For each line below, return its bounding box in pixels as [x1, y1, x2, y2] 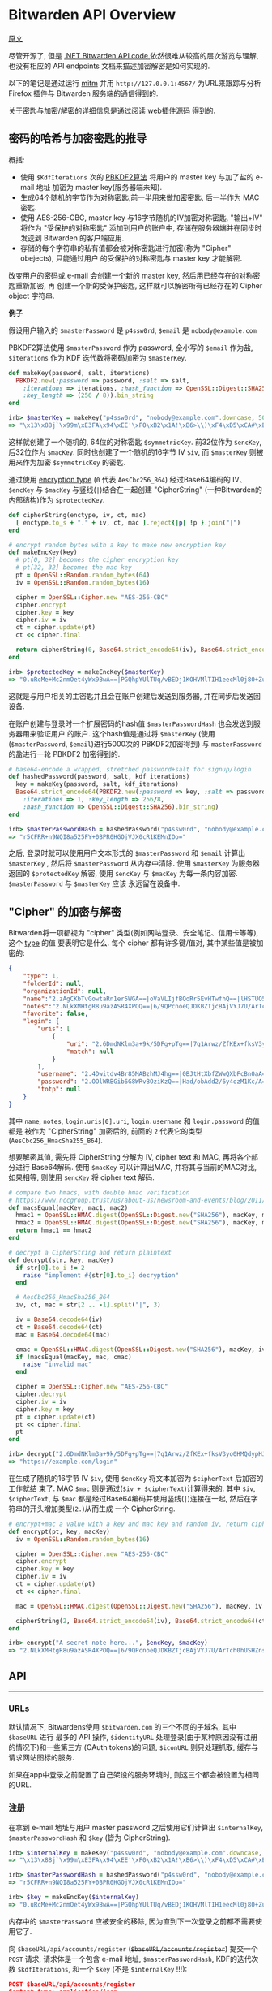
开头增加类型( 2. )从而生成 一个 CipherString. [29, 1504, 176, 1514]
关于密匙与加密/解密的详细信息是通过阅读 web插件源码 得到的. [8, 106, 216, 115]
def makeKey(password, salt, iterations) [8, 369, 151, 377]
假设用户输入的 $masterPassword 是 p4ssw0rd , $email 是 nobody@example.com [8, 325, 257, 335]
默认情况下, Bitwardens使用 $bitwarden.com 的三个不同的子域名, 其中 [8, 1722, 237, 1732]
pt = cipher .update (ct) [15, 1413, 96, 1421]
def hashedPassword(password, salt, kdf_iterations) [8, 773, 190, 781]
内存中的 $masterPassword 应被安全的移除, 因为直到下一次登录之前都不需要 [8, 1916, 256, 1926]
